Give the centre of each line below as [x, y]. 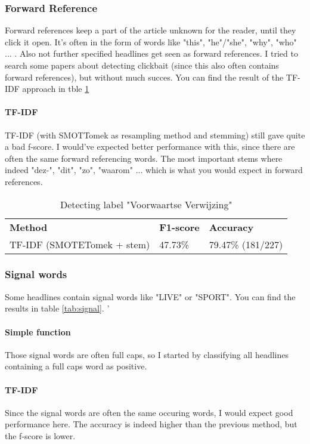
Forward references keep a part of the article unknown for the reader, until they [151, 30]
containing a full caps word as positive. [76, 366]
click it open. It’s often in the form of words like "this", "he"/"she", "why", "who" [151, 41]
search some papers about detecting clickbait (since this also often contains [142, 65]
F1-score [179, 227]
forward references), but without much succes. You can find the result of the [144, 77]
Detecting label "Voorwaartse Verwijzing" [146, 204]
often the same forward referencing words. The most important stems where [144, 158]
